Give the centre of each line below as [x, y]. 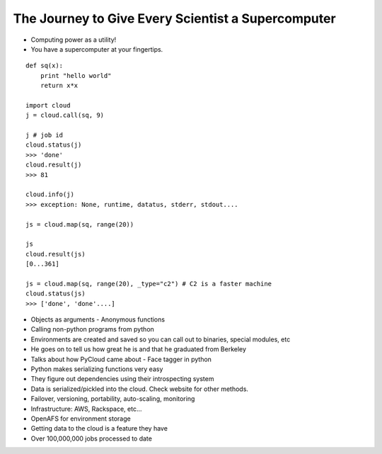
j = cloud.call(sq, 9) [65, 115]
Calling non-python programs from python [93, 329]
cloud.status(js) [56, 294]
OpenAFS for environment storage [81, 419]
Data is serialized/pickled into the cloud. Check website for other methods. [140, 389]
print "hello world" [76, 75]
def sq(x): [45, 66]
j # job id [45, 135]
